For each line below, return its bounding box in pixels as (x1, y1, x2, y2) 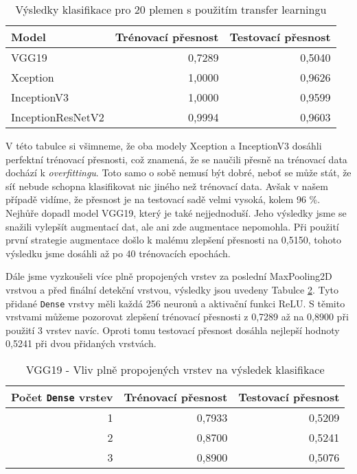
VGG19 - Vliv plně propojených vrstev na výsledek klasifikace (25, 361, 325, 377)
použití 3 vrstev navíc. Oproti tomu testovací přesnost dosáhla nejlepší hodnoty (5, 322, 340, 337)
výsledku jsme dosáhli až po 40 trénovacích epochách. (5, 246, 231, 260)
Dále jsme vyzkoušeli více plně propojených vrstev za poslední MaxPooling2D (5, 269, 332, 283)
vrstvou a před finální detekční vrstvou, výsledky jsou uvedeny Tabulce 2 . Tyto (5, 282, 339, 296)
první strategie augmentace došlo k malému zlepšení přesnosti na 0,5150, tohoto (5, 233, 341, 247)
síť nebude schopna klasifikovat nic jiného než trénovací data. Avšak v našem (5, 178, 328, 193)
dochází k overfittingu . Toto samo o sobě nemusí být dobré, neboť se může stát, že (5, 165, 352, 180)
